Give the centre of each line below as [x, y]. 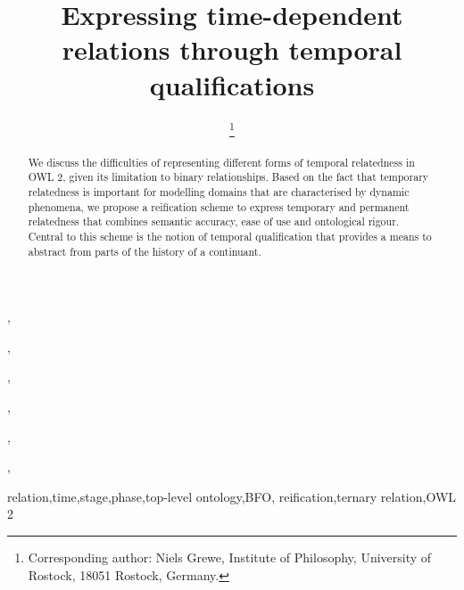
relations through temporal [232, 49]
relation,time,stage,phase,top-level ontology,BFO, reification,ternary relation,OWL [232, 496]
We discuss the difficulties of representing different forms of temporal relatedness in [221, 162]
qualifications [232, 84]
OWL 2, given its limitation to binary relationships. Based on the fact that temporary [228, 177]
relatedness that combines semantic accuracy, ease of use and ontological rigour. [214, 221]
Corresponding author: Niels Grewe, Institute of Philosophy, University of [230, 557]
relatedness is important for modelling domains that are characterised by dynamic [219, 191]
